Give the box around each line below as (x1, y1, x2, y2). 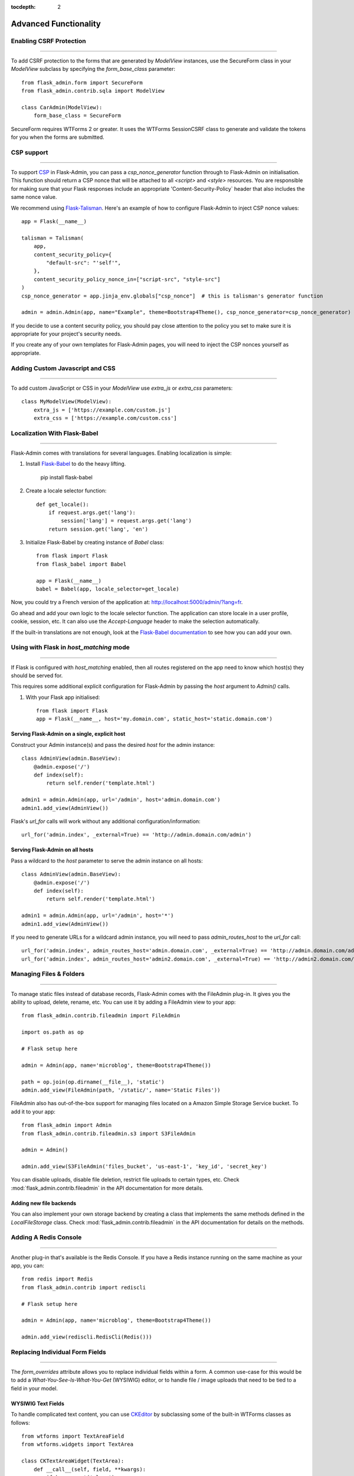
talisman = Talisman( (21, 234, 84, 241)
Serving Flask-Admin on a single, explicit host (11, 730, 126, 737)
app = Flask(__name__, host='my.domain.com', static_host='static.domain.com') (36, 716, 273, 723)
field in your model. (11, 1384, 58, 1392)
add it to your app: (11, 1108, 56, 1115)
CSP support (11, 148, 48, 156)
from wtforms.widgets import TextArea (21, 1441, 134, 1448)
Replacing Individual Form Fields (11, 1348, 106, 1356)
